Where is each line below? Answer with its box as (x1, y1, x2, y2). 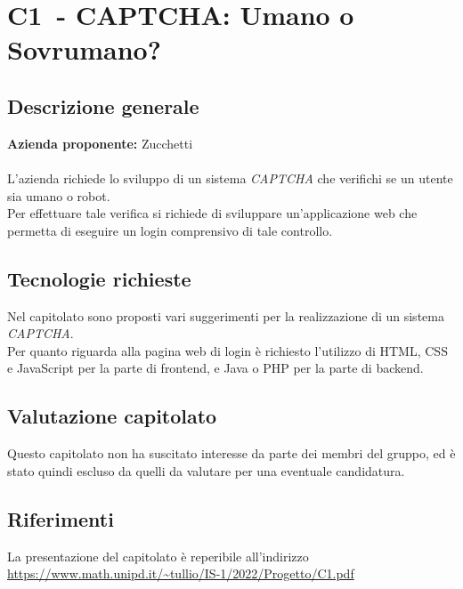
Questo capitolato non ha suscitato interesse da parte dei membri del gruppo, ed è (7, 444, 456, 463)
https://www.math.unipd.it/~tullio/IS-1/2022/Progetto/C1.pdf (7, 564, 354, 583)
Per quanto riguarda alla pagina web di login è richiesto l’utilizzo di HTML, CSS (7, 341, 448, 359)
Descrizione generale (7, 92, 199, 119)
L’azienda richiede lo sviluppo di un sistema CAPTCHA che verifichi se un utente (7, 168, 453, 187)
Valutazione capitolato (7, 402, 217, 430)
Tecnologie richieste (7, 264, 191, 292)
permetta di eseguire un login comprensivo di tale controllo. (7, 221, 333, 239)
